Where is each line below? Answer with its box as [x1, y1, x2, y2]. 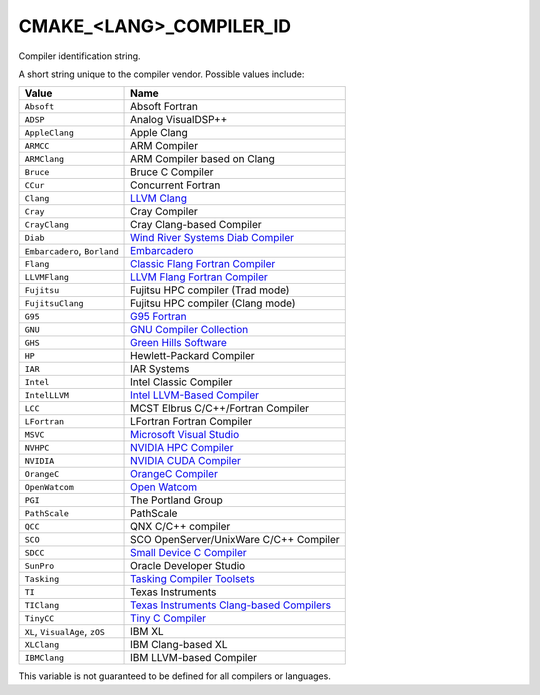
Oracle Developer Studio [130, 559, 246, 573]
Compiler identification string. [18, 50, 141, 62]
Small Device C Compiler [130, 546, 247, 560]
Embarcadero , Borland [24, 244, 119, 258]
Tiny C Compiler [130, 611, 207, 625]
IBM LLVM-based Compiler [130, 651, 257, 665]
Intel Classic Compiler [130, 375, 233, 389]
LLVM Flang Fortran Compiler [130, 270, 269, 284]
